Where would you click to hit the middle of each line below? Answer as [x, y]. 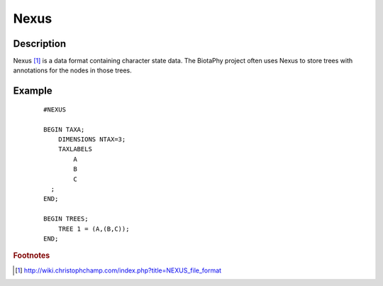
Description [40, 44]
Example [33, 91]
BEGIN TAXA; [64, 129]
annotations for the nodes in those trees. [73, 70]
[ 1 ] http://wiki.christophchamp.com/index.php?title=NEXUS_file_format [118, 270]
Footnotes [32, 255]
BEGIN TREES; [66, 219]
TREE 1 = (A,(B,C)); [94, 229]
